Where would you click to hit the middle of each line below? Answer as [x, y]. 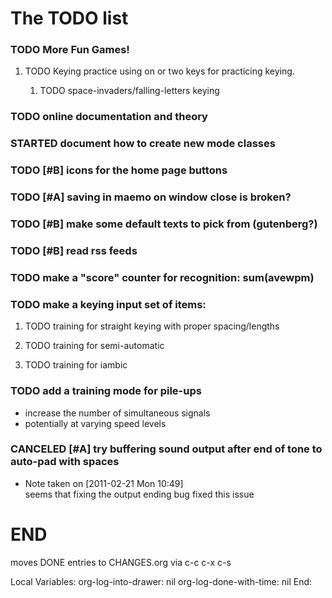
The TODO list [69, 18]
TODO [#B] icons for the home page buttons [119, 170]
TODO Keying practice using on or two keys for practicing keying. [159, 71]
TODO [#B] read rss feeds [74, 251]
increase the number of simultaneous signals [117, 413]
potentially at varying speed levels [95, 423]
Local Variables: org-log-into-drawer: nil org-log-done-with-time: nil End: [161, 581]
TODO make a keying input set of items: [108, 304]
